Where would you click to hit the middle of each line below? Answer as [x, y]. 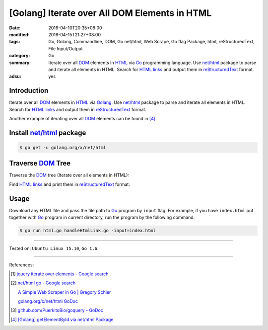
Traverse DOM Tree [40, 163]
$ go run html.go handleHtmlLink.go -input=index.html [88, 231]
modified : [19, 34]
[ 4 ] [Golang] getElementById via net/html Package [62, 319]
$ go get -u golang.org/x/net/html [63, 147]
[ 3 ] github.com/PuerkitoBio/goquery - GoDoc [57, 310]
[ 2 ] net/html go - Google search [43, 283]
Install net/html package [48, 132]
